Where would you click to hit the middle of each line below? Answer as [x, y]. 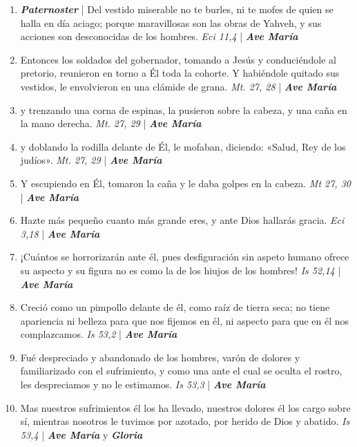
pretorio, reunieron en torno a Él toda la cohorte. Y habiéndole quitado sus [180, 73]
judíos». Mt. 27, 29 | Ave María [91, 160]
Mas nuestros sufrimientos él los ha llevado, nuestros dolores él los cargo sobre [185, 407]
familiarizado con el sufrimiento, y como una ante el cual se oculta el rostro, [181, 371]
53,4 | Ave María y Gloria [81, 434]
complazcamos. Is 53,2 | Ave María [99, 334]
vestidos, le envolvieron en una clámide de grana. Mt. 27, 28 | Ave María [178, 86]
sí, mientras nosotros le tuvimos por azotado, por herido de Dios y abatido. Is [185, 421]
